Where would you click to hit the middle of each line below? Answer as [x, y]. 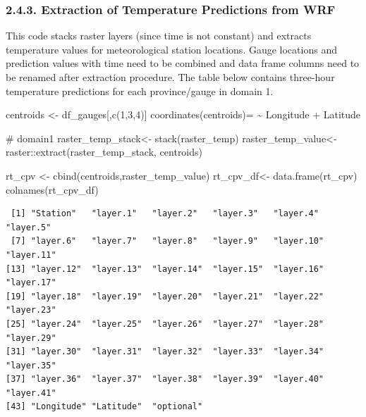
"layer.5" [29, 227]
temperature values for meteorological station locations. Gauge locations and [171, 49]
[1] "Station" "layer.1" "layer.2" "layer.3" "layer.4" [165, 214]
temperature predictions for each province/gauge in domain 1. [140, 91]
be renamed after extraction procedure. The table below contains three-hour [170, 77]
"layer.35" [31, 365]
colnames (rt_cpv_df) [52, 189]
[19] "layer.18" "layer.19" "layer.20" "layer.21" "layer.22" [165, 296]
